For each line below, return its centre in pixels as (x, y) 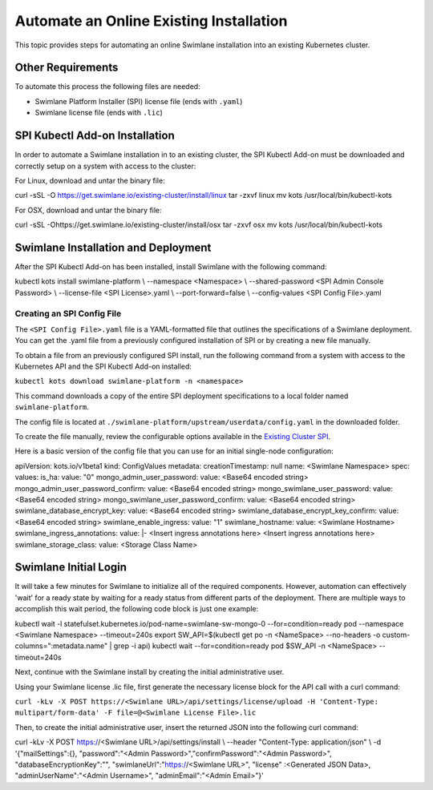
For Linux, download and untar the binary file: (90, 180)
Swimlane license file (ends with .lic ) (99, 113)
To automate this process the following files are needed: (107, 87)
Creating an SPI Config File (68, 313)
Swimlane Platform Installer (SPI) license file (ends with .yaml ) (139, 101)
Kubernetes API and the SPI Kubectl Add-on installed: (103, 367)
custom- (396, 635)
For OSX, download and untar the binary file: (88, 210)
